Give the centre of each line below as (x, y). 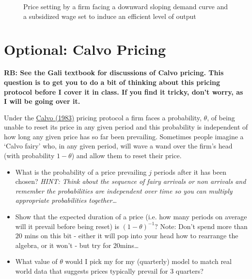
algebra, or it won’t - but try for (63, 245)
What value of (36, 261)
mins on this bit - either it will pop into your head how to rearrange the (131, 236)
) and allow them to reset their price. (126, 156)
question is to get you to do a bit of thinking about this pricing (112, 82)
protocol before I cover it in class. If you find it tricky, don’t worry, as (124, 91)
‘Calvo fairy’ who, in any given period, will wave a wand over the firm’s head (118, 146)
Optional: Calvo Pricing (85, 49)
